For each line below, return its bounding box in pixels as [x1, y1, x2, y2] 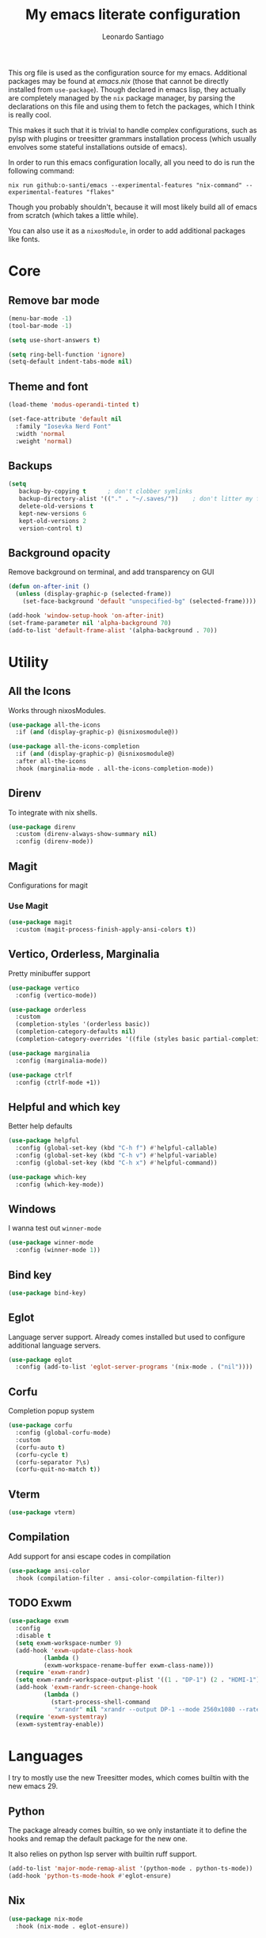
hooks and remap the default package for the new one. [8, 1834, 188, 1844]
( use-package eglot [8, 1356, 73, 1364]
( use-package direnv [8, 822, 77, 831]
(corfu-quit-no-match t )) [15, 1466, 101, 1474]
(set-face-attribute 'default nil [8, 415, 123, 423]
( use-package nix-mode [8, 1915, 83, 1923]
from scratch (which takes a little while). [8, 210, 139, 219]
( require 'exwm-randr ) [15, 1669, 90, 1677]
